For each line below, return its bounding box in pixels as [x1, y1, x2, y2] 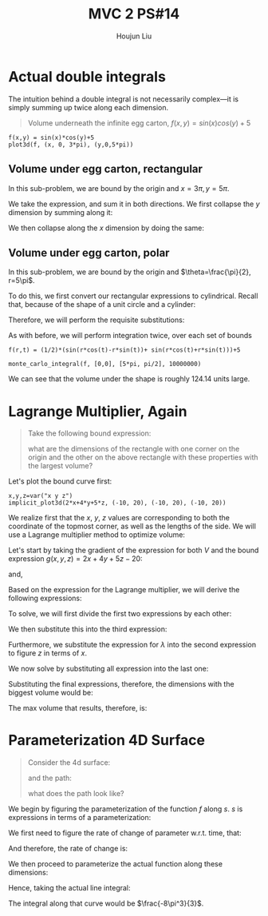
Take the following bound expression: [27, 428, 152, 438]
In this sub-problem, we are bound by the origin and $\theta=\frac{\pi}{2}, [8, 267, 251, 277]
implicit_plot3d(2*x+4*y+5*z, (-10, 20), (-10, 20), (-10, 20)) [8, 499, 227, 508]
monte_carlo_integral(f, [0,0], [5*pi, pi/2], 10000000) [8, 360, 202, 368]
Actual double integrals [8, 67, 166, 86]
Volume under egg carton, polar [8, 245, 170, 260]
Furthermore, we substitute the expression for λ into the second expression [8, 640, 257, 650]
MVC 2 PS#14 [88, 5, 180, 23]
